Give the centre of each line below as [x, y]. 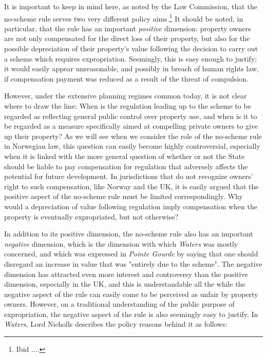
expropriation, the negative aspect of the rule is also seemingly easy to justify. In [131, 314]
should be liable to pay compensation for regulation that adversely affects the [126, 166]
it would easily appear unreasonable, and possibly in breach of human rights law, [132, 68]
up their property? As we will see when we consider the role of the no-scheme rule [133, 136]
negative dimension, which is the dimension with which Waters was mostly [121, 243]
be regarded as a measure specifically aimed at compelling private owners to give [131, 126]
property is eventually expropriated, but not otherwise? [91, 216]
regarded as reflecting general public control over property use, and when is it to [131, 116]
